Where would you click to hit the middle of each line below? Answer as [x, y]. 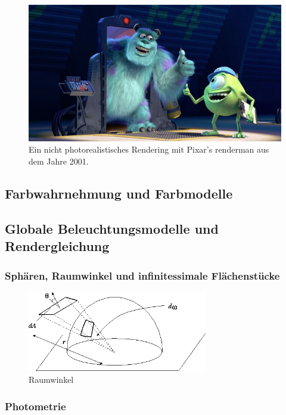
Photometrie [35, 406]
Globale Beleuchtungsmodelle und [112, 228]
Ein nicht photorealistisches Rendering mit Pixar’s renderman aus [149, 149]
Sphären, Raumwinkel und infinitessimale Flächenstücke [142, 275]
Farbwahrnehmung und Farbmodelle [119, 193]
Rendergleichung [57, 246]
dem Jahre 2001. [59, 161]
